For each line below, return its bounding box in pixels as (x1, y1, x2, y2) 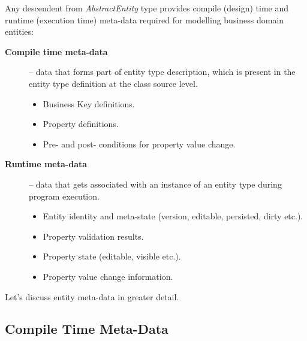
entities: (5, 25, 34, 38)
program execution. (29, 189, 100, 202)
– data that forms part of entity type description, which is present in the (29, 65, 296, 78)
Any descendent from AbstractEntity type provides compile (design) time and (5, 2, 289, 14)
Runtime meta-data (5, 158, 88, 170)
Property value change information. (43, 270, 173, 282)
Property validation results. (43, 230, 144, 242)
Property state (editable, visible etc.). (43, 250, 181, 262)
